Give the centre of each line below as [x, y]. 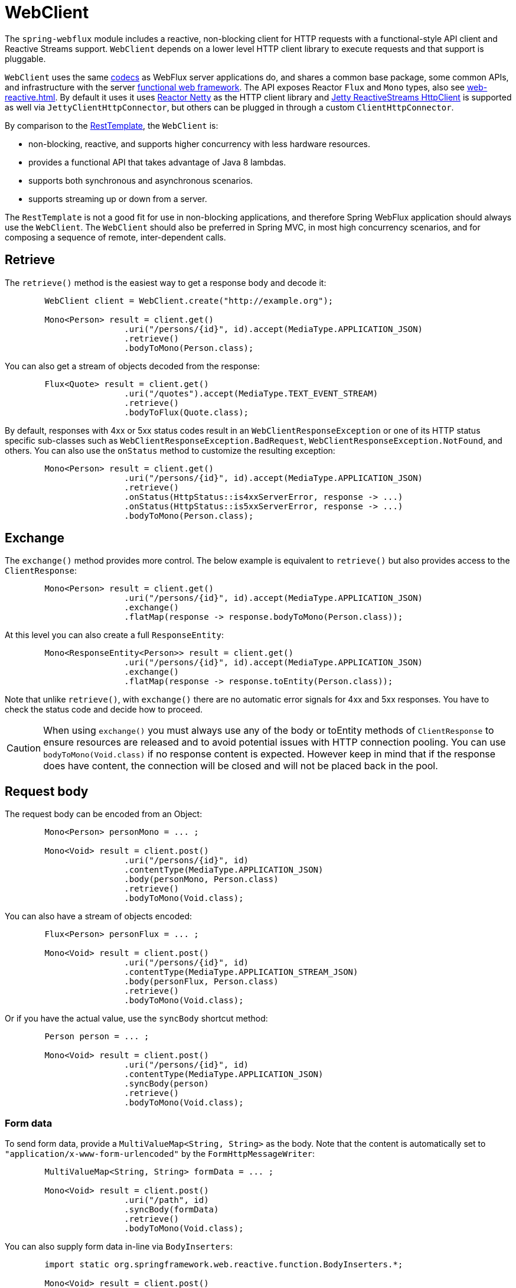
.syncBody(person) [166, 1084]
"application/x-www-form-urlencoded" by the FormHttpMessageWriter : [160, 1154]
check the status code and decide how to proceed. [104, 710]
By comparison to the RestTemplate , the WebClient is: [112, 125]
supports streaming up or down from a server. [118, 199]
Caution [24, 748]
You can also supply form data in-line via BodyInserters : [119, 1247]
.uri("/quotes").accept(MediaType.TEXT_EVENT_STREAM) [251, 393]
